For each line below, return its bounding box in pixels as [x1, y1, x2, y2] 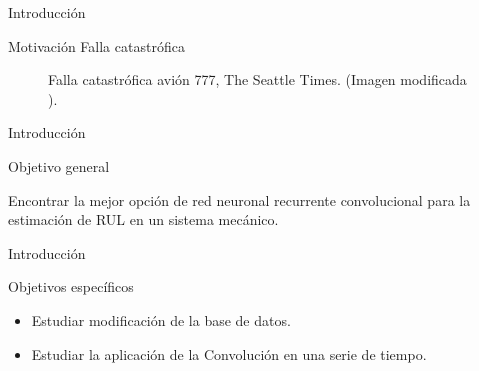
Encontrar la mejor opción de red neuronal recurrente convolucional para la [8, 189, 471, 210]
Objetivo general [8, 155, 110, 176]
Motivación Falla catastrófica [8, 35, 185, 56]
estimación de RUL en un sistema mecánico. [8, 209, 279, 230]
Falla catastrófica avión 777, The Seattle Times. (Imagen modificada [48, 69, 467, 90]
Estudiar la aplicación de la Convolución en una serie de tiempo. [31, 343, 427, 364]
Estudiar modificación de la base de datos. [31, 309, 291, 330]
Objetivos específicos [8, 276, 134, 297]
